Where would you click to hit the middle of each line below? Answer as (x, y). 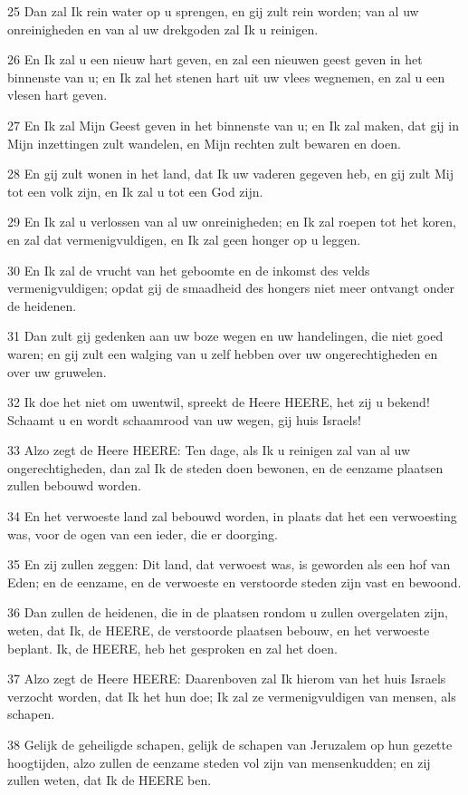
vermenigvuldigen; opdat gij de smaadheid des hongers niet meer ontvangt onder (231, 288)
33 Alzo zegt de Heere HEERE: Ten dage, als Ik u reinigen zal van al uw (209, 450)
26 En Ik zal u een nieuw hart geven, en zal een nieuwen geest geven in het (215, 59)
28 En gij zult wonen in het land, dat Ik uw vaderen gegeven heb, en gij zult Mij (230, 174)
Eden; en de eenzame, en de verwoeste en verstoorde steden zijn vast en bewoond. (234, 582)
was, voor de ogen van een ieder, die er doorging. (143, 533)
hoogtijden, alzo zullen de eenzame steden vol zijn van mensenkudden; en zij (219, 762)
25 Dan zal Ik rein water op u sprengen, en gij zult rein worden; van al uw (213, 11)
